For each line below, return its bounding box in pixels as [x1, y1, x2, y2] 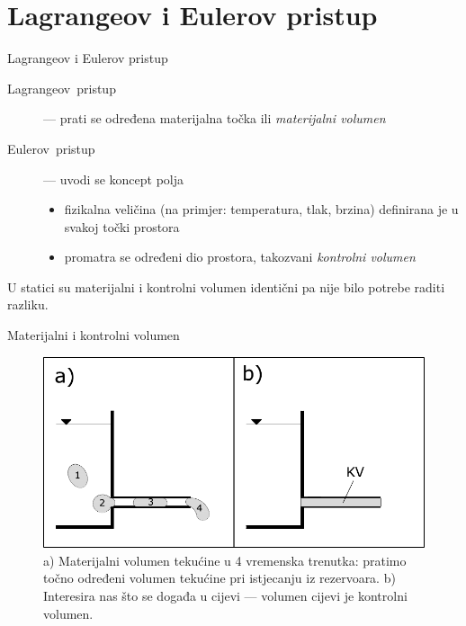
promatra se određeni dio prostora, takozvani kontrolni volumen [64, 247, 416, 266]
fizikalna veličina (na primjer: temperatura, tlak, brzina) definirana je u [64, 200, 459, 219]
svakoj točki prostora [64, 217, 180, 236]
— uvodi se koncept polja [43, 169, 184, 188]
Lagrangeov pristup [7, 78, 116, 97]
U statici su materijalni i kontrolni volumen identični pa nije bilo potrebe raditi [7, 277, 445, 296]
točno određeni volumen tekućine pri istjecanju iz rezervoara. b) [43, 568, 396, 587]
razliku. [7, 295, 49, 314]
